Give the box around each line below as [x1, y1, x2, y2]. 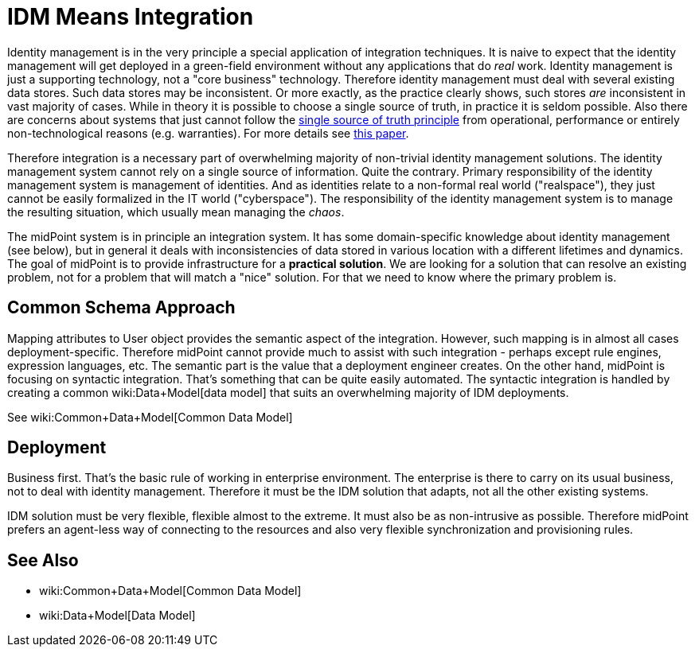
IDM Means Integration [7, 3, 254, 30]
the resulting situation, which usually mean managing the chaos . [7, 204, 345, 219]
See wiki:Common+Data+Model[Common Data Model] [7, 410, 293, 424]
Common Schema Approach [7, 297, 236, 318]
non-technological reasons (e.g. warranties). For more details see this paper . [7, 126, 409, 140]
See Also [7, 550, 79, 570]
